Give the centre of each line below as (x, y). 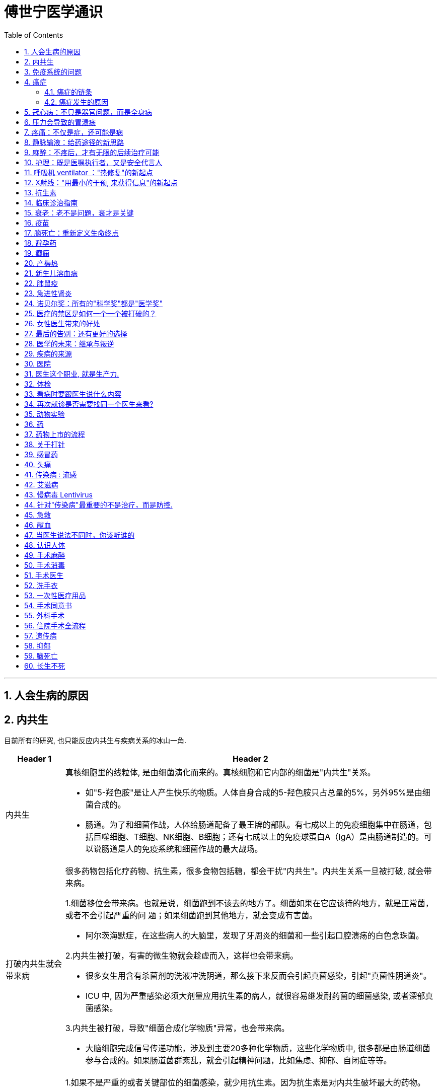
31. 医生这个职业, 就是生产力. (72, 374)
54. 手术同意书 (48, 605)
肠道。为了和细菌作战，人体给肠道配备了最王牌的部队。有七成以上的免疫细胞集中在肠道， (254, 825)
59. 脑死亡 (41, 656)
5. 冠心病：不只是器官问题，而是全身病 (88, 112)
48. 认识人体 (45, 545)
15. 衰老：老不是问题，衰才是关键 (79, 212)
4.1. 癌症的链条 (68, 92)
